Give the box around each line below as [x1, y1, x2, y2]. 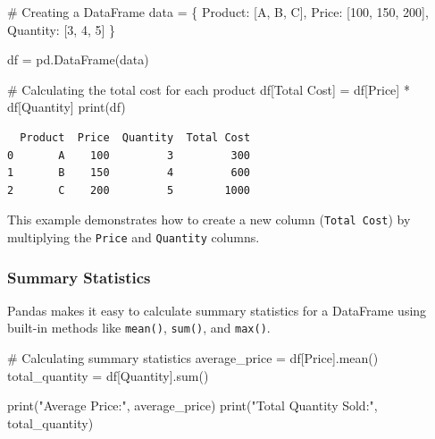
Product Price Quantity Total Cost [20, 131, 251, 144]
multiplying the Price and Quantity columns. [7, 228, 260, 246]
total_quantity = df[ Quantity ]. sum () [7, 366, 209, 384]
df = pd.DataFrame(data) [7, 50, 149, 69]
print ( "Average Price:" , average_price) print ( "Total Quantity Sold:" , [7, 396, 378, 415]
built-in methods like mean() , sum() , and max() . [7, 318, 271, 337]
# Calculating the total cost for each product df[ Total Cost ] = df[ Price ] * [7, 80, 410, 98]
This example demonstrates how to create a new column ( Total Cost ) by [7, 210, 411, 229]
